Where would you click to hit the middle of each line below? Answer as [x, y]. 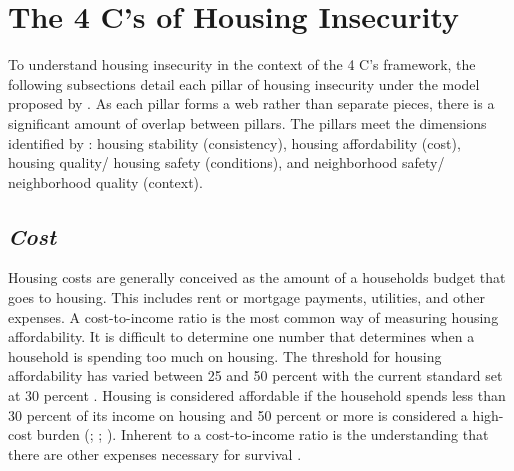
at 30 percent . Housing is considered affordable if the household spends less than [257, 395]
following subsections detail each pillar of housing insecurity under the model [244, 83]
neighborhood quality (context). [105, 181]
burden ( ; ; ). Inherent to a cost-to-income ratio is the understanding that [262, 434]
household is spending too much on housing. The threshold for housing [225, 355]
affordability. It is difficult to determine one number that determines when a [241, 336]
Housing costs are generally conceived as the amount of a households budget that [257, 277]
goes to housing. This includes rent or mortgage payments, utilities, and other [247, 297]
